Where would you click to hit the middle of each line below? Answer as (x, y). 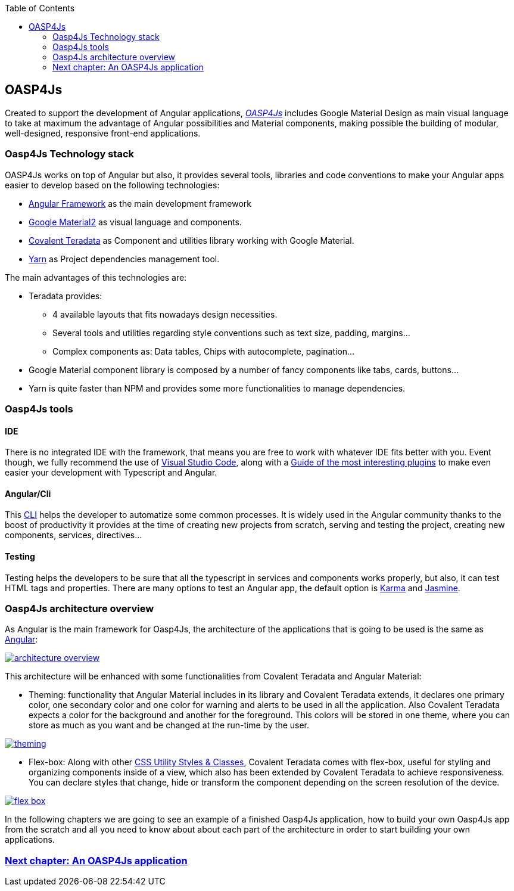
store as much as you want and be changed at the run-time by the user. (169, 725)
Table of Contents (40, 8)
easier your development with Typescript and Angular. (111, 473)
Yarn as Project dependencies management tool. (124, 259)
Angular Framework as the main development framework (140, 203)
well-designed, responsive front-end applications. (103, 133)
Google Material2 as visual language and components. (135, 222)
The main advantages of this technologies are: (96, 277)
